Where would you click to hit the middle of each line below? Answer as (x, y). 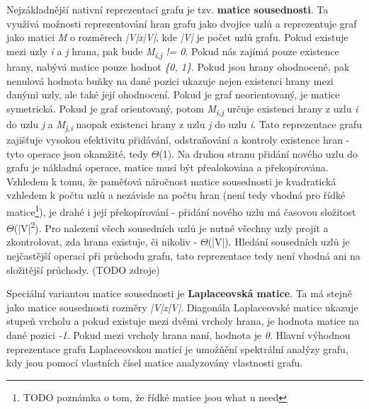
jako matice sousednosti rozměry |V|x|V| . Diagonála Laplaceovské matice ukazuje (182, 307)
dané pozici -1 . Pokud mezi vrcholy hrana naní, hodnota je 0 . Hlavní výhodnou (178, 334)
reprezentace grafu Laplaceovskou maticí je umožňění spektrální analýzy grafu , (177, 348)
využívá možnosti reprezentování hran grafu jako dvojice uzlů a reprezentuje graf (182, 23)
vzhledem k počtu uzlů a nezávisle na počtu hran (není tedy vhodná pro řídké (176, 195)
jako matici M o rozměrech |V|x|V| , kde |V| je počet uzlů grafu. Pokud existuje (177, 37)
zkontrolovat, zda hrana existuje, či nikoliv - (102, 242)
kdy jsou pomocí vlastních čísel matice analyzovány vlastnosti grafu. (155, 363)
